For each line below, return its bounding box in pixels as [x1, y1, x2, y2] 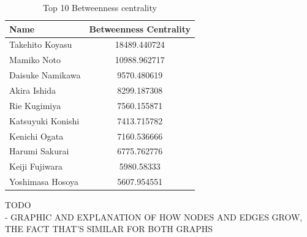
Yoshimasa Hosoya [9, 175, 78, 188]
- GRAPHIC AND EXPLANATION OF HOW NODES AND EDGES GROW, [5, 210, 303, 223]
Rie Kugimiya [9, 99, 61, 111]
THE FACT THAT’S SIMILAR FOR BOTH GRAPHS [5, 222, 213, 235]
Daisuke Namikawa [9, 69, 81, 81]
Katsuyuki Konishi [9, 114, 80, 127]
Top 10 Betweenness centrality [43, 1, 157, 13]
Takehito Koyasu [9, 38, 72, 51]
